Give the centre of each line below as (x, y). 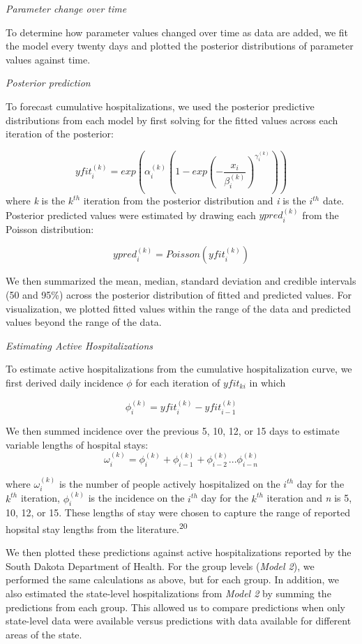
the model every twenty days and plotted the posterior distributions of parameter (180, 46)
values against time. (48, 59)
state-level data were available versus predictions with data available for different (179, 621)
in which (267, 382)
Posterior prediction (48, 83)
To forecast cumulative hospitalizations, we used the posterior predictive (160, 106)
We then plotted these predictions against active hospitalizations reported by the (179, 552)
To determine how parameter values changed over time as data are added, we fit (177, 32)
